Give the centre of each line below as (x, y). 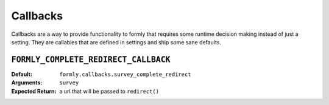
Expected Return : (34, 91)
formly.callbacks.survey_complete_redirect (125, 74)
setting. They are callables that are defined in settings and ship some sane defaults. (116, 42)
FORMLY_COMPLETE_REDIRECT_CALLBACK (91, 59)
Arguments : (27, 83)
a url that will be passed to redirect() (109, 91)
